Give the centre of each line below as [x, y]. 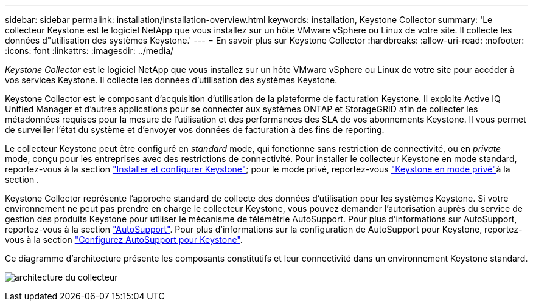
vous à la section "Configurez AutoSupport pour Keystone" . [124, 240]
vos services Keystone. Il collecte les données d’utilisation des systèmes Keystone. [171, 80]
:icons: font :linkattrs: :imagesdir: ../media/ [89, 51]
